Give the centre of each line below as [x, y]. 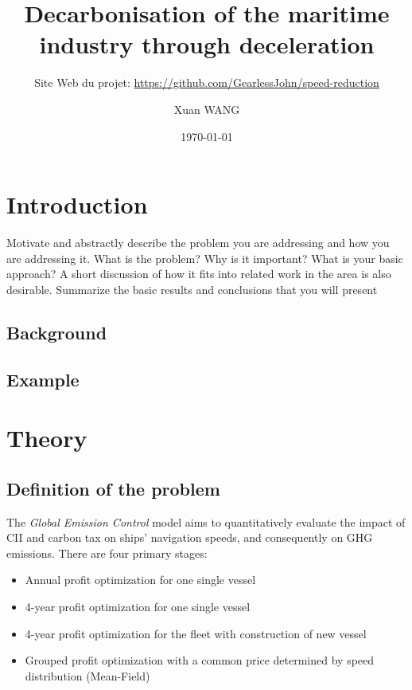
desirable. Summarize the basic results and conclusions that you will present [192, 289]
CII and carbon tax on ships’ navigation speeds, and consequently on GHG [190, 537]
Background [57, 332]
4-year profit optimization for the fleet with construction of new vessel [196, 633]
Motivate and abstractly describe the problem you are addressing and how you [198, 243]
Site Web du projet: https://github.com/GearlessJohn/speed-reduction [207, 82]
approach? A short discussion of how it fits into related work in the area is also [199, 274]
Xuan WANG [207, 109]
